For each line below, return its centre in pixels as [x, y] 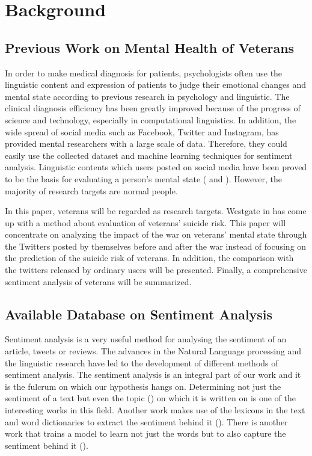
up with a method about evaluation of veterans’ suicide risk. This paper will [145, 222]
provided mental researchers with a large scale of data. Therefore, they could [146, 143]
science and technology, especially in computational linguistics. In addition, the [151, 119]
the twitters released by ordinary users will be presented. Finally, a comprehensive [156, 270]
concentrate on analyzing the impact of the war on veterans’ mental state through [156, 234]
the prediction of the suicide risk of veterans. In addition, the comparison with [149, 258]
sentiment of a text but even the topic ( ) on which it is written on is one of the [151, 398]
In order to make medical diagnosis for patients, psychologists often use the [144, 72]
